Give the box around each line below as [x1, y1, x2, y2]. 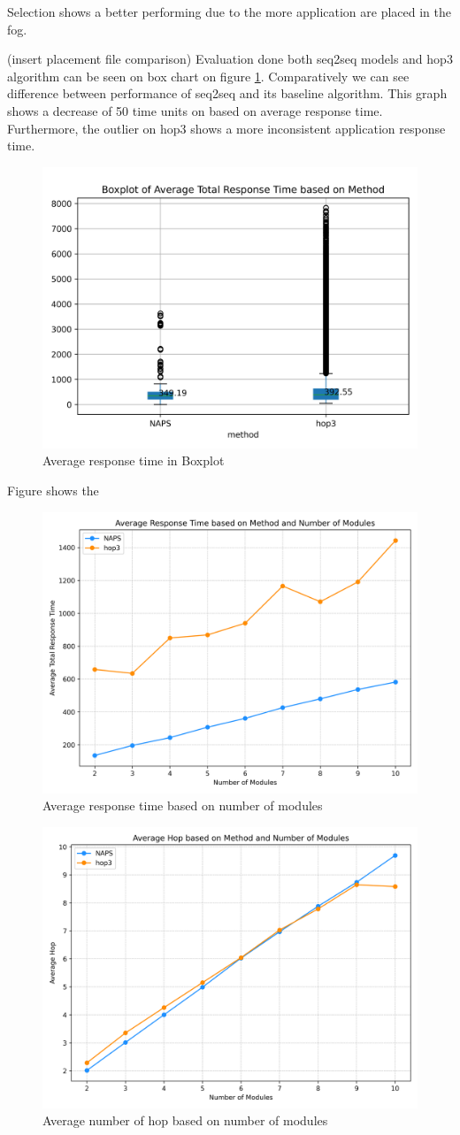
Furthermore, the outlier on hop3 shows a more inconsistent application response [7, 119, 446, 137]
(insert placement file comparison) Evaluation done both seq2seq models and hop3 [7, 50, 453, 68]
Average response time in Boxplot [42, 451, 225, 470]
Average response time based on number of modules [42, 796, 323, 815]
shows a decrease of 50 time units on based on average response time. [7, 101, 383, 119]
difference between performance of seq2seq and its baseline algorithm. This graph [7, 84, 448, 103]
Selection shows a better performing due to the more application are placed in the [7, 3, 452, 20]
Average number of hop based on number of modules [42, 1111, 328, 1130]
